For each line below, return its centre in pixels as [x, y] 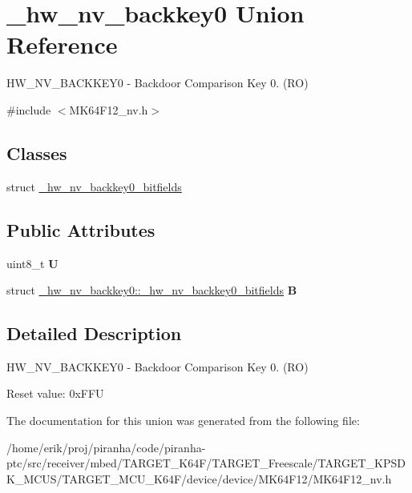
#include [29, 109]
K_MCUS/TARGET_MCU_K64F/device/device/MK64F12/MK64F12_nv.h [199, 478]
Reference [62, 44]
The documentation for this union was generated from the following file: [183, 421]
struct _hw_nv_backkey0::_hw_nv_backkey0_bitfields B [152, 290]
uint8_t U [32, 263]
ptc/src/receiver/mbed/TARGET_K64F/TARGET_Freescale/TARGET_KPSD [206, 463]
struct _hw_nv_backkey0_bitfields [94, 186]
